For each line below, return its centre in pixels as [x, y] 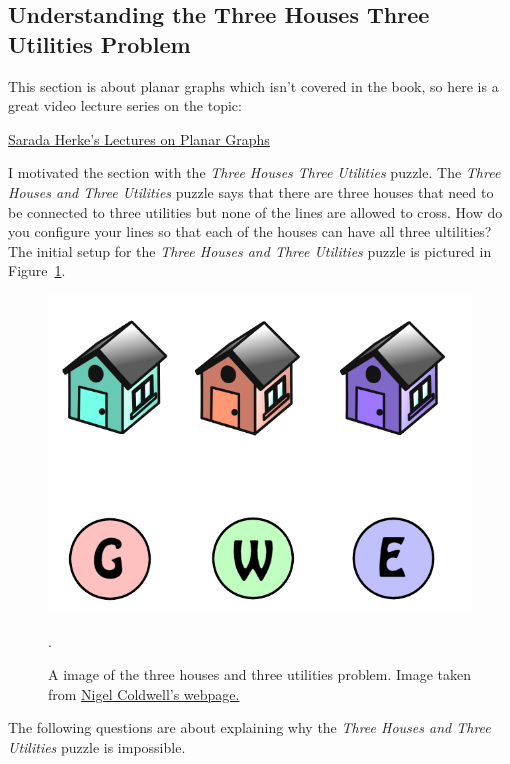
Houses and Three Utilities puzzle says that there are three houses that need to [251, 191]
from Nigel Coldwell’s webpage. [144, 693]
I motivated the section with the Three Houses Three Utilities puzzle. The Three [254, 172]
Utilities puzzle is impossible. [97, 746]
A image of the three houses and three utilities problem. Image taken [260, 674]
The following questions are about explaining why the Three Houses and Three [249, 727]
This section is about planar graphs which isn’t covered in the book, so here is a [253, 85]
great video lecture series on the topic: [125, 105]
